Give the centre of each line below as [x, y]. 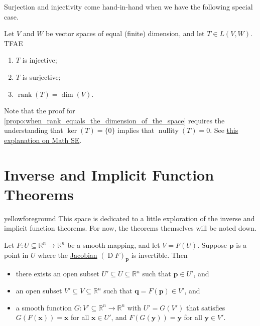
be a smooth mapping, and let [114, 245]
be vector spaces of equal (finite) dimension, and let [125, 33]
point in [16, 255]
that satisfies [206, 307]
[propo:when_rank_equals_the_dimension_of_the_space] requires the [114, 120]
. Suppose [212, 245]
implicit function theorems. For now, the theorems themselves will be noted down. [131, 228]
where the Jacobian [68, 255]
